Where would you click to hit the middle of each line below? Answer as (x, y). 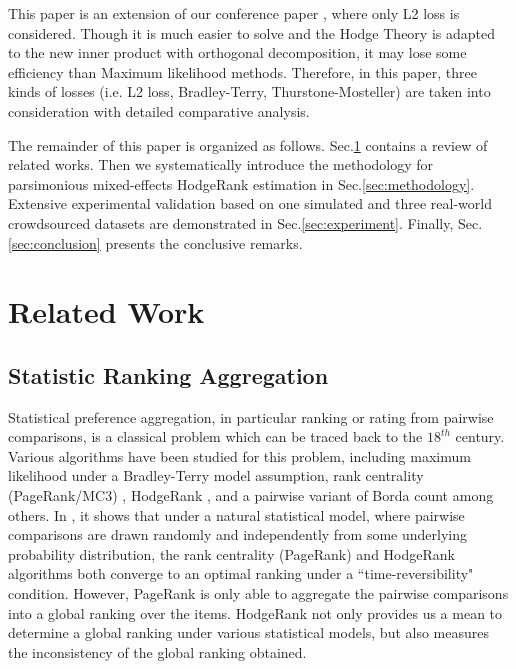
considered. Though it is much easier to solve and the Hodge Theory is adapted (251, 32)
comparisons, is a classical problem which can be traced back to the (215, 436)
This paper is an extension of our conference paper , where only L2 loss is (234, 13)
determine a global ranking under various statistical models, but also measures (249, 632)
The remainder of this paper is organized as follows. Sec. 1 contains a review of (248, 144)
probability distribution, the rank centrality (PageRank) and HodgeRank (231, 553)
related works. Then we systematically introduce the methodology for (221, 164)
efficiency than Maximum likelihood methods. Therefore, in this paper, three (242, 71)
